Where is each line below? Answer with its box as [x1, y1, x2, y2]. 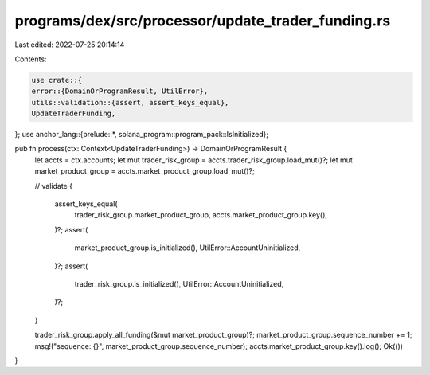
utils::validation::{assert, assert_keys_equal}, [31, 98, 229, 107]
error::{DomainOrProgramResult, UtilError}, [31, 87, 209, 96]
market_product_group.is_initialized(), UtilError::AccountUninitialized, [74, 243, 301, 252]
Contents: [14, 54, 47, 64]
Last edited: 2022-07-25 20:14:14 [14, 40, 125, 49]
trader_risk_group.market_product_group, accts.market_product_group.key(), [74, 210, 328, 220]
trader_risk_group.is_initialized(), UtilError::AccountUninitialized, [74, 279, 284, 288]
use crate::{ [31, 76, 83, 84]
